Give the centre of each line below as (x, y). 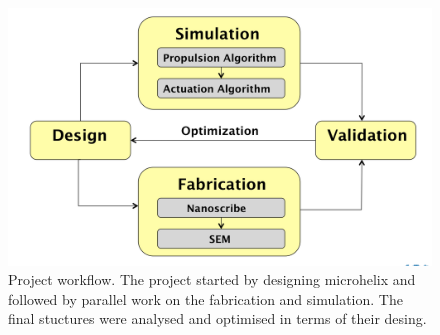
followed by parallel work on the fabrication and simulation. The (205, 298)
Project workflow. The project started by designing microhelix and (212, 279)
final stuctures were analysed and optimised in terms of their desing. (217, 318)
